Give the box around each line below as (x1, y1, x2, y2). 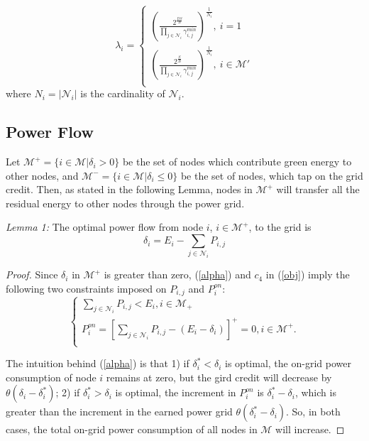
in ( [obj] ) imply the (265, 267, 350, 282)
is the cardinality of (80, 86, 165, 101)
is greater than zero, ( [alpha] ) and (104, 267, 251, 282)
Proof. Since (6, 267, 58, 282)
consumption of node (6, 369, 97, 384)
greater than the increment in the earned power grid (6, 404, 233, 419)
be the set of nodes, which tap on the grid (180, 168, 363, 183)
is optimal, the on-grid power (225, 356, 351, 371)
